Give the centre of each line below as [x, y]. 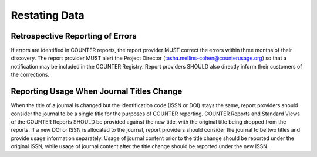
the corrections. [30, 75]
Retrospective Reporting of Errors [74, 36]
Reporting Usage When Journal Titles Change [97, 92]
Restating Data [48, 15]
